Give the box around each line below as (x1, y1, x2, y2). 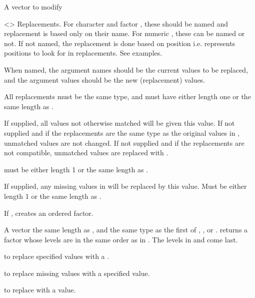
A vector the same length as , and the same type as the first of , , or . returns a (4, 224, 248, 235)
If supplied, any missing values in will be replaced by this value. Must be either (4, 181, 247, 191)
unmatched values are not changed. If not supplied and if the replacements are (4, 137, 244, 148)
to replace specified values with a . (4, 251, 109, 261)
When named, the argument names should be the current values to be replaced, (4, 64, 248, 75)
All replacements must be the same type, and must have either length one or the (4, 91, 251, 102)
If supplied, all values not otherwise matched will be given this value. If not (4, 118, 235, 128)
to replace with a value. (4, 284, 76, 295)
